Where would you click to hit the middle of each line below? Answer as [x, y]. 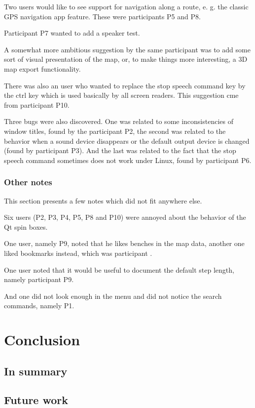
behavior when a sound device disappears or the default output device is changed [127, 141]
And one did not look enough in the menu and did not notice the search [113, 296]
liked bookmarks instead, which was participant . [78, 253]
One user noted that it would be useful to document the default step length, [119, 269]
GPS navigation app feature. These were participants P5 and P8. [102, 16]
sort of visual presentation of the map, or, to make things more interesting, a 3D [126, 59]
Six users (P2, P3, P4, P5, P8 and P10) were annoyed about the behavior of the [125, 217]
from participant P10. [37, 104]
